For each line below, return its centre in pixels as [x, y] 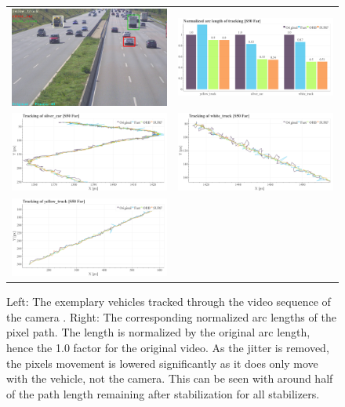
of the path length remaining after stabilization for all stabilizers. [163, 393]
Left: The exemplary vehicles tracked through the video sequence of [169, 302]
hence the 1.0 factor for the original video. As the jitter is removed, [168, 348]
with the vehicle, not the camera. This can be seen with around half [170, 378]
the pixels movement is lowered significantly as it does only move [162, 363]
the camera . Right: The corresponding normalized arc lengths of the [171, 316]
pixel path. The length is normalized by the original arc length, [158, 332]
